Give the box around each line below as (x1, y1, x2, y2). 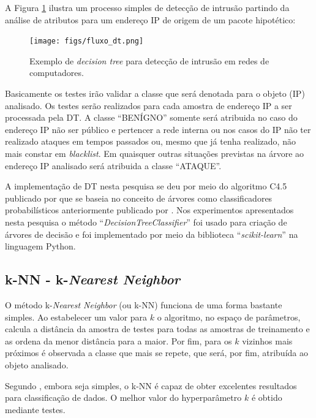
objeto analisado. (5, 358, 69, 371)
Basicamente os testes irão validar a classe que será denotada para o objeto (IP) (5, 87, 305, 100)
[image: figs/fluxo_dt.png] (29, 37, 144, 46)
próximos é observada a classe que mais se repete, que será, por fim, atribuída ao (5, 346, 308, 359)
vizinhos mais (242, 334, 293, 347)
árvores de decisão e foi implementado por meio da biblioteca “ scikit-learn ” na (5, 227, 298, 240)
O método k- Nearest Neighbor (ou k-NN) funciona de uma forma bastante (5, 298, 282, 311)
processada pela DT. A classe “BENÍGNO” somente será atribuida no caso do (5, 111, 298, 124)
